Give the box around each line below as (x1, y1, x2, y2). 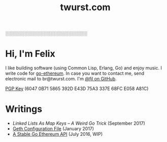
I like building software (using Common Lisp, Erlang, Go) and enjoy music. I (5, 65, 162, 71)
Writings (5, 103, 42, 115)
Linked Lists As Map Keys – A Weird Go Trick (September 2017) (12, 120, 146, 126)
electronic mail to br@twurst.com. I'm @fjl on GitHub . (5, 76, 117, 82)
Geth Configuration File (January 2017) (12, 126, 94, 132)
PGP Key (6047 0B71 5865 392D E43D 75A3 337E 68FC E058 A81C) (5, 86, 149, 92)
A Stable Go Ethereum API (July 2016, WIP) (12, 131, 103, 137)
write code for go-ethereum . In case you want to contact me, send (5, 70, 145, 76)
